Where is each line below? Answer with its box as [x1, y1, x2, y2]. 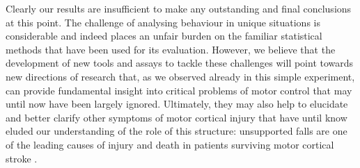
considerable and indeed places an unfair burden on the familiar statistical [6, 28, 322, 43]
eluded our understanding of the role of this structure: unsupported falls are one [6, 124, 347, 138]
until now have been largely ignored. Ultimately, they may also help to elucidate [6, 96, 348, 111]
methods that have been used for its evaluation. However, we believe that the [6, 42, 336, 56]
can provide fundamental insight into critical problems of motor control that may [6, 83, 352, 97]
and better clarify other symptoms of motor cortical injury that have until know [6, 110, 347, 124]
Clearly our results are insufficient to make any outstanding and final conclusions [6, 1, 352, 15]
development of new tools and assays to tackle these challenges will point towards [6, 56, 354, 70]
